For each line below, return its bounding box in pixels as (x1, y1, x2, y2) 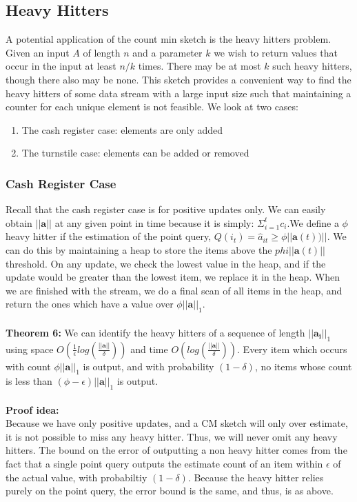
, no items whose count (254, 359, 352, 373)
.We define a (287, 215, 339, 230)
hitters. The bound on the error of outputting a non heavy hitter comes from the (6, 443, 347, 457)
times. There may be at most (138, 59, 261, 73)
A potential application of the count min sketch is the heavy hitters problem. (6, 32, 331, 46)
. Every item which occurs (237, 341, 347, 356)
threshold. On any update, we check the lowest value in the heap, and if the (6, 256, 326, 270)
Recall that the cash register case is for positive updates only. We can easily (6, 202, 326, 217)
